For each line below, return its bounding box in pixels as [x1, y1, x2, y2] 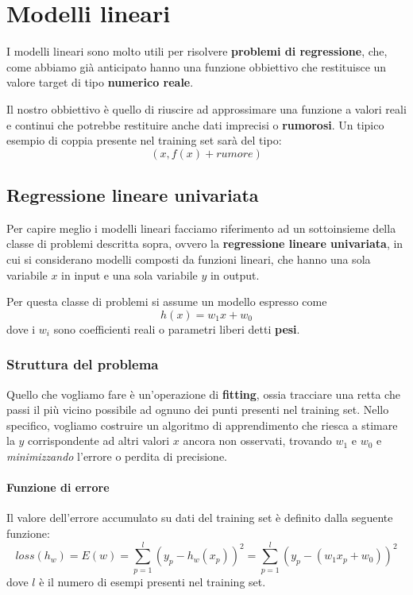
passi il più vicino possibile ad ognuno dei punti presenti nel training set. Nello [6, 401, 389, 418]
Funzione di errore [6, 479, 110, 496]
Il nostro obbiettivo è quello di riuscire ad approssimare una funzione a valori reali [6, 100, 407, 117]
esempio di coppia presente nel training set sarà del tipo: [6, 132, 282, 149]
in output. [210, 266, 260, 283]
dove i [6, 320, 36, 337]
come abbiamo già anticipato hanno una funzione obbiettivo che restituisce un [6, 58, 387, 75]
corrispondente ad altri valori [28, 432, 170, 449]
